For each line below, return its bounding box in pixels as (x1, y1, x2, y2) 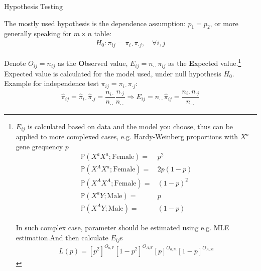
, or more (210, 18, 238, 28)
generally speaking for (4, 28, 71, 39)
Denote (4, 58, 26, 68)
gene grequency (16, 141, 63, 151)
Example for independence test (4, 78, 99, 88)
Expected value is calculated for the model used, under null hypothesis (4, 68, 221, 78)
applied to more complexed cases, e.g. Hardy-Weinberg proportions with (16, 131, 238, 142)
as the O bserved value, (57, 58, 128, 68)
